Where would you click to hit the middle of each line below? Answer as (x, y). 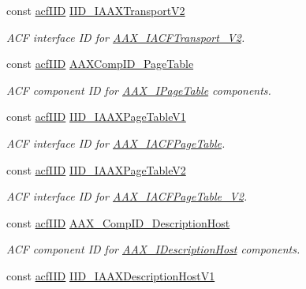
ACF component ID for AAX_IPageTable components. (139, 90)
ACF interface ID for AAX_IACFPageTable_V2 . (127, 196)
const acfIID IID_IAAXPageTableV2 (96, 169)
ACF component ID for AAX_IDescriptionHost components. (153, 249)
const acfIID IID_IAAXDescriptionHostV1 (111, 275)
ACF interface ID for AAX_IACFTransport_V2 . (126, 37)
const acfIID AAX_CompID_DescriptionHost (118, 222)
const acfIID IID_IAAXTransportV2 (96, 10)
